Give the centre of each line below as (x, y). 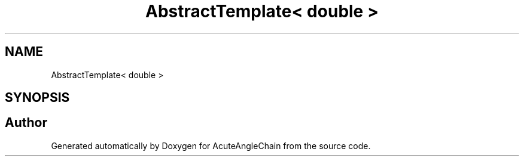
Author (26, 123)
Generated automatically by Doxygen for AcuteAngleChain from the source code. (211, 145)
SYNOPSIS (37, 98)
